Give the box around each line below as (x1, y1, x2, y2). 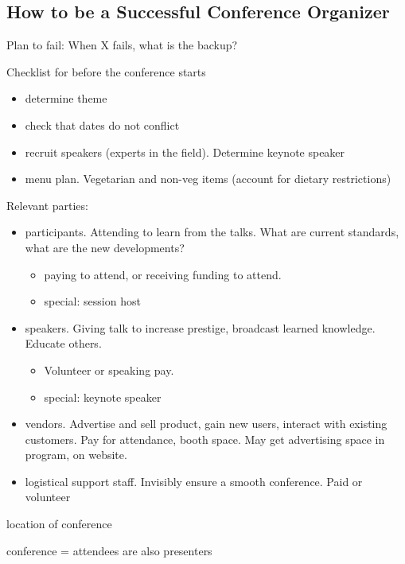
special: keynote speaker (44, 388, 162, 405)
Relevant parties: (6, 196, 88, 213)
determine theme (25, 90, 107, 107)
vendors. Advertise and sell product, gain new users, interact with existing (25, 415, 387, 432)
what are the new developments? (25, 239, 185, 255)
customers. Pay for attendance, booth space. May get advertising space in (25, 430, 385, 447)
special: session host (44, 293, 141, 309)
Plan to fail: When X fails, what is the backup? (6, 37, 238, 53)
